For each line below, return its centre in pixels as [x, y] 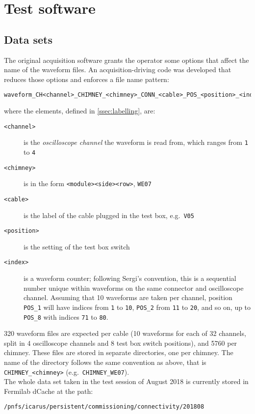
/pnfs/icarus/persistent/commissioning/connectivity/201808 [104, 407]
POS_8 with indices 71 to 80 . [66, 317]
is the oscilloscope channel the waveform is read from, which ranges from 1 [136, 142]
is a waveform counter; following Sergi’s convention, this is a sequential [130, 278]
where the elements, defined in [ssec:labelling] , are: [80, 111]
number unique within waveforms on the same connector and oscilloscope [134, 288]
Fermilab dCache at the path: [49, 391]
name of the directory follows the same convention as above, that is [105, 362]
